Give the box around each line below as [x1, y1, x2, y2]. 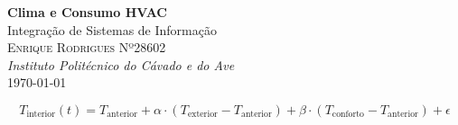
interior [26, 110, 56, 120]
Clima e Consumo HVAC [7, 3, 167, 21]
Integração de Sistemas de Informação [7, 20, 217, 39]
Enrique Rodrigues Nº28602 [7, 38, 166, 57]
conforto [332, 110, 365, 120]
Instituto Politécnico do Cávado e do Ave [7, 55, 235, 74]
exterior [187, 110, 218, 120]
